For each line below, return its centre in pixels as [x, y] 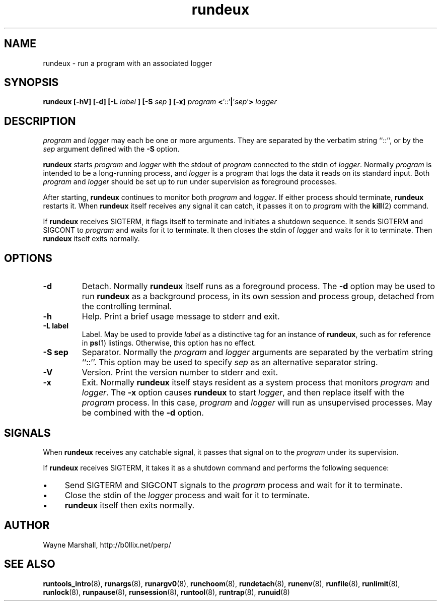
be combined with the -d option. [143, 413]
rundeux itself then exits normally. [130, 505]
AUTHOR [27, 525]
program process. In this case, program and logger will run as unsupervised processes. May [257, 403]
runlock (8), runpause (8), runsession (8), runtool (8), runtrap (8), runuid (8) [166, 592]
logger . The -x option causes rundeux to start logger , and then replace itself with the [243, 393]
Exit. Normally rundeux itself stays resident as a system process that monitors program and [256, 383]
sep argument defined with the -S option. [111, 149]
